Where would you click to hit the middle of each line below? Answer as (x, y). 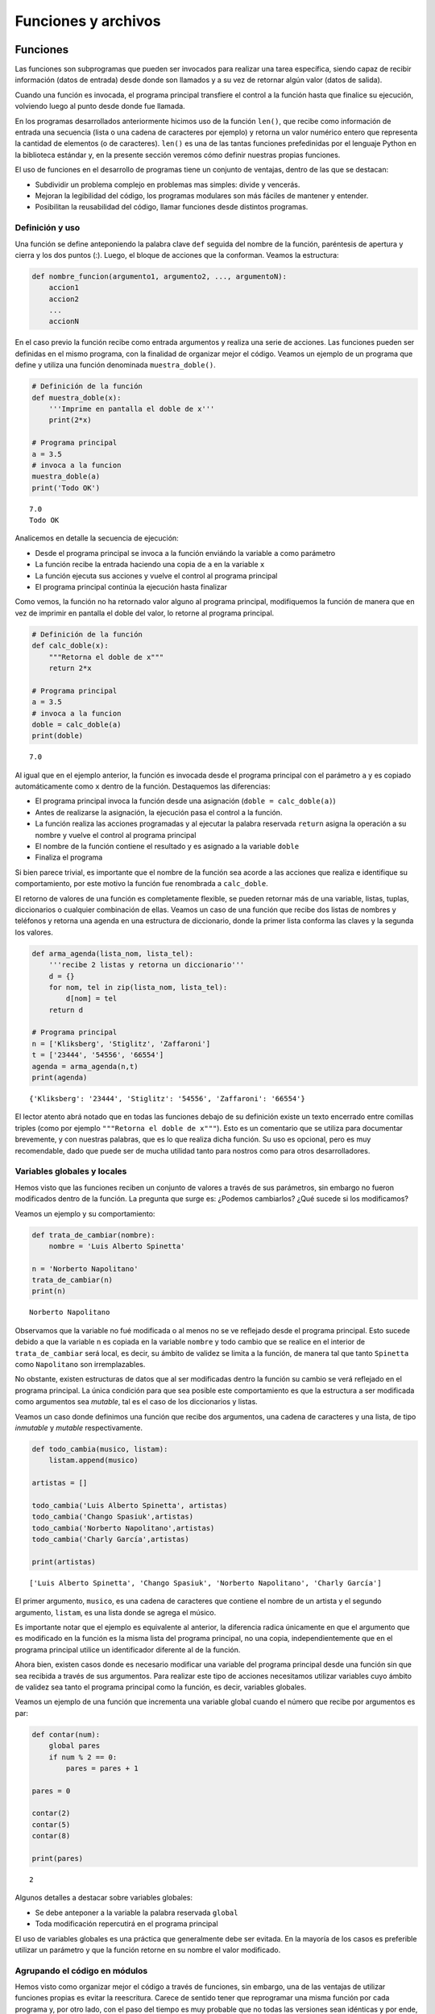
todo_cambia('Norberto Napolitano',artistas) (123, 1528)
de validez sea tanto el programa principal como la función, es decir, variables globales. (161, 1687)
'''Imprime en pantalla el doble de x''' (132, 408)
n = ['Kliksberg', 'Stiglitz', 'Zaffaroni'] (121, 1044)
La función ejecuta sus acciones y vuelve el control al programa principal (156, 575)
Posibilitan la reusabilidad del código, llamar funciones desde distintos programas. (172, 207)
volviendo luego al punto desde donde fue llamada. (100, 106)
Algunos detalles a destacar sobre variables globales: (104, 1898)
